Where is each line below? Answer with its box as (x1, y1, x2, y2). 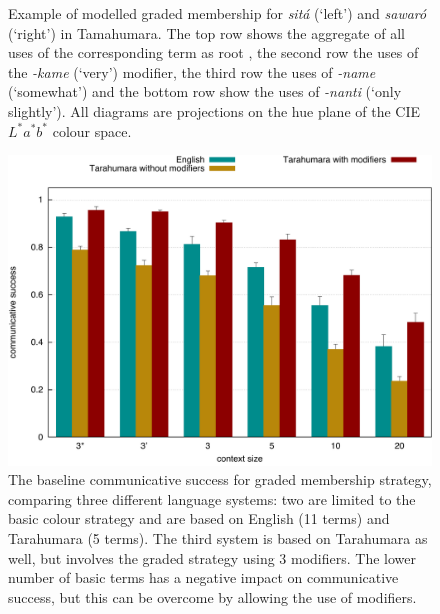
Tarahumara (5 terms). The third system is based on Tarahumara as (8, 528, 428, 549)
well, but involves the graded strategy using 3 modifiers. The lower (8, 547, 417, 568)
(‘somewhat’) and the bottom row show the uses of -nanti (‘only (8, 81, 402, 102)
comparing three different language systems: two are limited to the (8, 488, 416, 509)
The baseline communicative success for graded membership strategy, (8, 469, 432, 490)
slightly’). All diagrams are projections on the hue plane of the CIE (8, 100, 421, 121)
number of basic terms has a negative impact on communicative (8, 567, 399, 588)
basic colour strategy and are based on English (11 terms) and (8, 508, 390, 529)
